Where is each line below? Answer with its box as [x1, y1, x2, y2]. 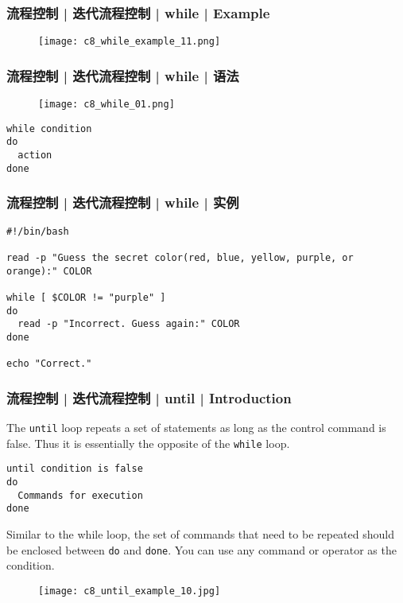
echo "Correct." [6, 358, 92, 370]
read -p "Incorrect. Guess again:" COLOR [17, 318, 240, 330]
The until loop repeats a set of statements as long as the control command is [6, 419, 386, 436]
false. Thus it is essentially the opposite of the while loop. [6, 434, 290, 451]
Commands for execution [17, 489, 143, 501]
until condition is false [6, 463, 143, 475]
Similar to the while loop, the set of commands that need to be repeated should [6, 525, 394, 542]
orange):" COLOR [6, 265, 92, 277]
